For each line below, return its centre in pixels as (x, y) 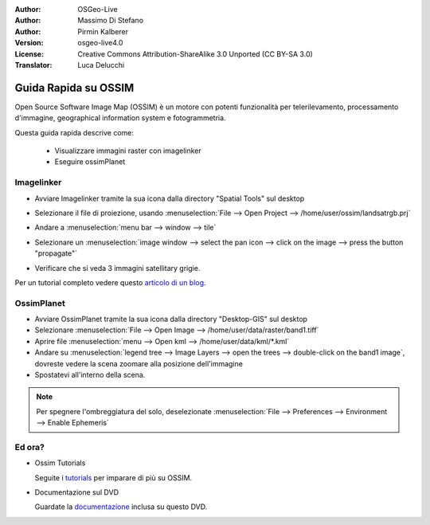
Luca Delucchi (101, 65)
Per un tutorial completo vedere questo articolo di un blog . (110, 282)
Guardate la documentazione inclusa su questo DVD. (121, 507)
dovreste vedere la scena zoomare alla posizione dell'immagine (139, 363)
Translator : (33, 65)
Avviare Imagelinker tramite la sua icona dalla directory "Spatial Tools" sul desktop (170, 198)
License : (29, 54)
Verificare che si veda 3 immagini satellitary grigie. (117, 268)
